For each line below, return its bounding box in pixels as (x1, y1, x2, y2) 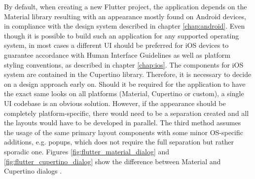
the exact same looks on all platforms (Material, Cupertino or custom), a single (4, 88, 244, 99)
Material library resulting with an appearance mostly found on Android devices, (4, 11, 246, 21)
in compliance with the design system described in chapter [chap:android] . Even (4, 21, 245, 31)
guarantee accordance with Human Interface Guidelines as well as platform (4, 49, 230, 60)
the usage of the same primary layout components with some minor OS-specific (4, 127, 244, 137)
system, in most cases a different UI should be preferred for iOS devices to (4, 40, 229, 50)
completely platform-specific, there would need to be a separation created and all (4, 107, 249, 118)
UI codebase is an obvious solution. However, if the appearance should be (4, 98, 226, 108)
